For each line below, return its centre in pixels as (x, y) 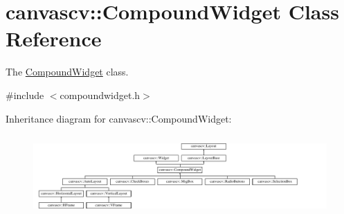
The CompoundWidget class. (67, 72)
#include (25, 95)
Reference (54, 38)
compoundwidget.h (100, 95)
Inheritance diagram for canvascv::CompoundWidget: (119, 118)
